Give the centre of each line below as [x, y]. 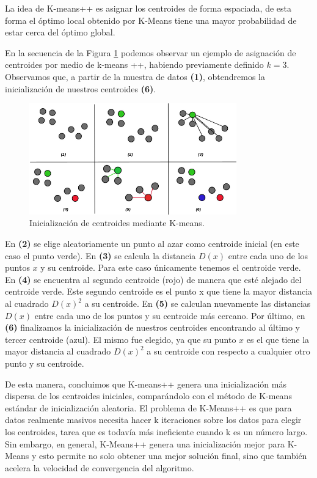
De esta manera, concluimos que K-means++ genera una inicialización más [146, 384]
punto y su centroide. [45, 363]
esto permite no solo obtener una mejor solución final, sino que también [173, 456]
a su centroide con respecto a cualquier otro [228, 351]
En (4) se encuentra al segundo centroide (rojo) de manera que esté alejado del [153, 279]
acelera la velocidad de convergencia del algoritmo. [100, 467]
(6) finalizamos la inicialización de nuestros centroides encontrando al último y [152, 327]
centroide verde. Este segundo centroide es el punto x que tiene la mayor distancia [159, 291]
